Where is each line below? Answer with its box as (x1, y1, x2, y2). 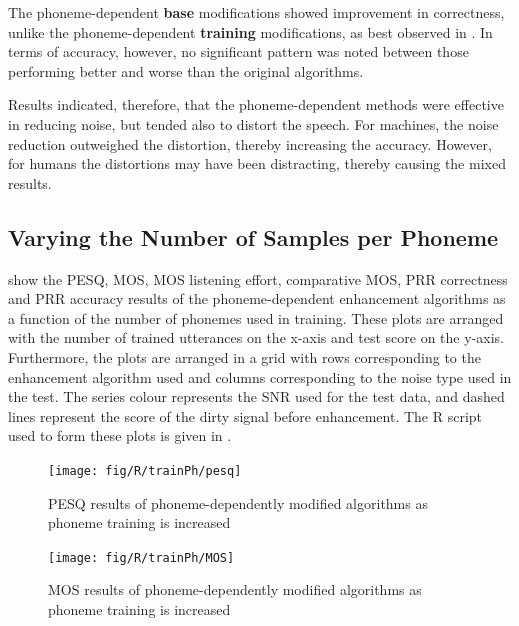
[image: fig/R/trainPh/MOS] (48, 550, 235, 565)
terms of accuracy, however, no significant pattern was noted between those (8, 41, 469, 62)
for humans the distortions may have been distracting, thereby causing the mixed (8, 153, 506, 174)
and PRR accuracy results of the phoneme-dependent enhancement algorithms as (8, 288, 506, 309)
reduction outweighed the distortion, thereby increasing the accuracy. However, (8, 133, 492, 154)
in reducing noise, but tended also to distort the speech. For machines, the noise (8, 113, 499, 134)
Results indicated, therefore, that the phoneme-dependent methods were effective (8, 94, 504, 115)
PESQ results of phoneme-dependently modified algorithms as (48, 492, 428, 513)
